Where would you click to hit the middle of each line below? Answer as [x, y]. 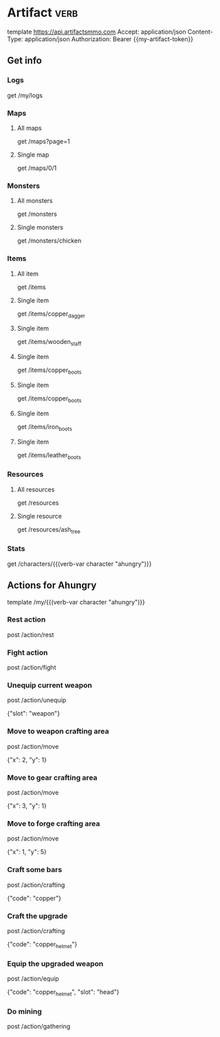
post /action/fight [32, 668]
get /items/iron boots [44, 427]
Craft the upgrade [37, 916]
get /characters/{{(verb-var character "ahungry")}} [79, 564]
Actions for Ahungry [52, 586]
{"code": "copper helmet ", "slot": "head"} [63, 993]
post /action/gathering [39, 1027]
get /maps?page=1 [43, 141]
